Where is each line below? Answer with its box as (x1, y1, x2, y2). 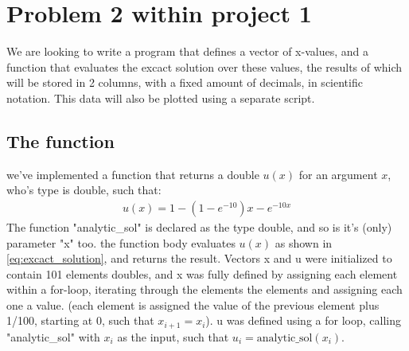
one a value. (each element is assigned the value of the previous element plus (6, 296, 380, 313)
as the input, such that (117, 328, 229, 345)
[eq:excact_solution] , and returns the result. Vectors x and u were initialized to (6, 250, 392, 267)
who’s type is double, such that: (6, 181, 162, 198)
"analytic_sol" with (6, 328, 100, 345)
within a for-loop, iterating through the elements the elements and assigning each (6, 281, 403, 298)
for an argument (298, 166, 378, 182)
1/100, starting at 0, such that (6, 312, 154, 329)
